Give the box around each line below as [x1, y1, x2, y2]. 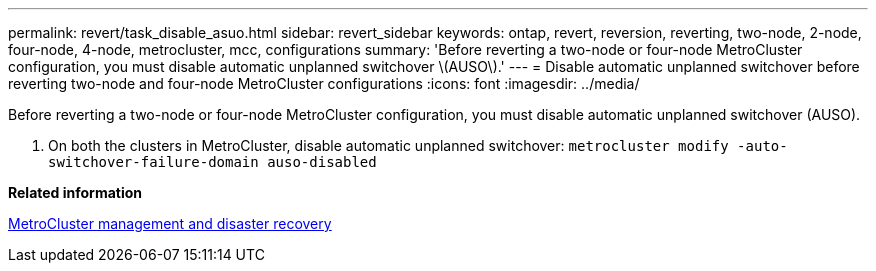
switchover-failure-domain [48, 154, 259, 170]
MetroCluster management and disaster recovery [8, 215, 332, 232]
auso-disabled [267, 154, 377, 170]
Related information [8, 184, 143, 201]
